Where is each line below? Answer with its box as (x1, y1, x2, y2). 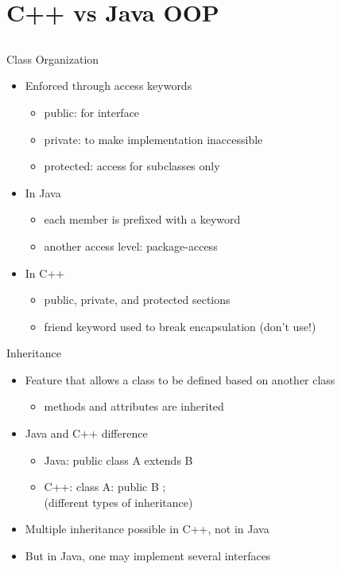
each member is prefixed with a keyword (44, 211, 241, 228)
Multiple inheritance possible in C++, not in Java (25, 520, 269, 537)
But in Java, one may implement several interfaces (25, 548, 271, 564)
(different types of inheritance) (44, 493, 193, 510)
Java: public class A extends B (44, 451, 193, 468)
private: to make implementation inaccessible (44, 131, 263, 147)
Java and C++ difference (25, 425, 148, 442)
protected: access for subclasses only (44, 158, 220, 174)
